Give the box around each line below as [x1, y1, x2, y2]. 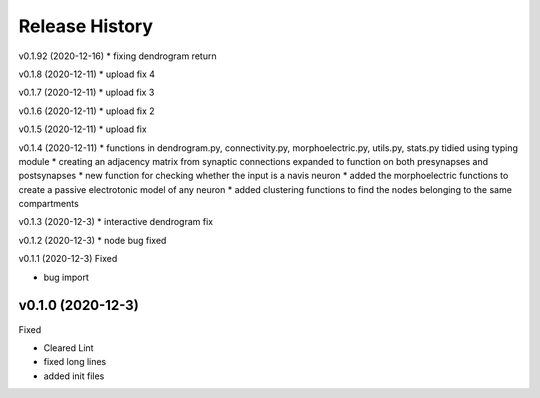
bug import [43, 271, 90, 283]
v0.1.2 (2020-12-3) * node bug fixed [18, 234, 167, 246]
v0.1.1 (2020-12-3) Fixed [18, 253, 118, 265]
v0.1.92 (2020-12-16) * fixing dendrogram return [18, 50, 217, 62]
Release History [18, 15, 154, 37]
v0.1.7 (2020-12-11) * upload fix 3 [18, 86, 155, 99]
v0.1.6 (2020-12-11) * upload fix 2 [18, 105, 155, 117]
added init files [43, 370, 105, 382]
